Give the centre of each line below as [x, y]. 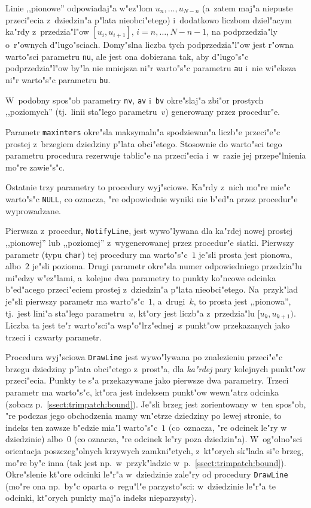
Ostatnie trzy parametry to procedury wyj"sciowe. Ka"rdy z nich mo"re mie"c [148, 187]
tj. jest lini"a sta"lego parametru [65, 313]
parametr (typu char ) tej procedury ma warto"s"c [97, 254]
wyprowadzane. [33, 210]
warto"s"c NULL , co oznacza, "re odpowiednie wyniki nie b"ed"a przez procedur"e [152, 199]
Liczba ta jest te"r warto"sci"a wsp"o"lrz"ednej [90, 325]
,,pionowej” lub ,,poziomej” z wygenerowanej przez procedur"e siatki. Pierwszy [150, 242]
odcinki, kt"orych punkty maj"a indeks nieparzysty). [101, 498]
